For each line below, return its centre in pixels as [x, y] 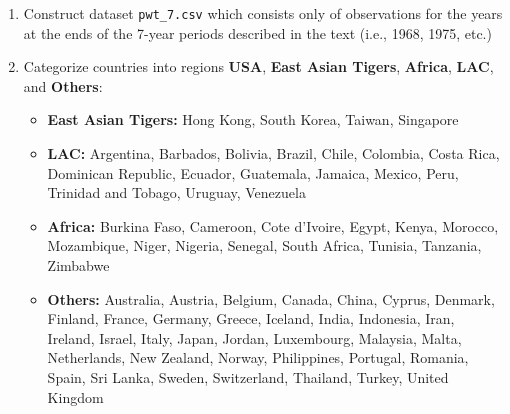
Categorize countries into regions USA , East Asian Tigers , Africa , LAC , [258, 66]
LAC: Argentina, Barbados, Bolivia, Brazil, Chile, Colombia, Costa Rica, [273, 153]
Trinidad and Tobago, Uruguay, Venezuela [176, 192]
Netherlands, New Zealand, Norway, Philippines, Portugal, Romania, [258, 357]
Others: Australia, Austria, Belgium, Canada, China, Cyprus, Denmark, [271, 298]
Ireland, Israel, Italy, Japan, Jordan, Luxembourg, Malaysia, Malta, [254, 337]
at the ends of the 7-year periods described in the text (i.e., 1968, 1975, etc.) [257, 32]
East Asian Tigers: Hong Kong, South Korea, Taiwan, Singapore [253, 119]
